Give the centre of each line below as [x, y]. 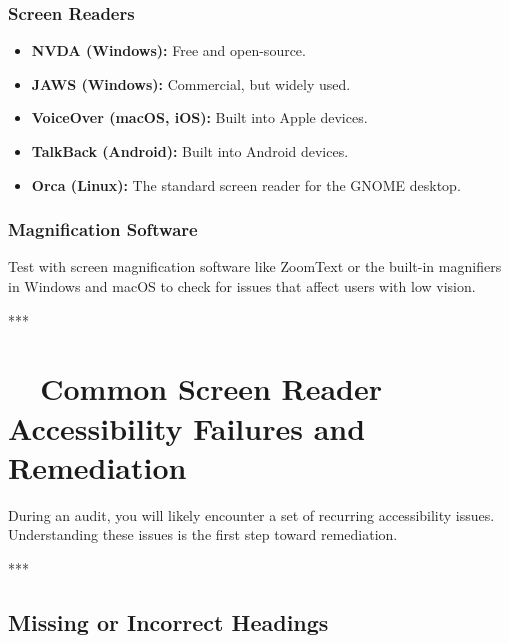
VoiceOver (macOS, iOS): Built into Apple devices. [199, 117]
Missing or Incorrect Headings [168, 621]
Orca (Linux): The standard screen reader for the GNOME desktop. [246, 184]
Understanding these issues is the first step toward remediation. [203, 534]
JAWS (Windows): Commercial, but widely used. [191, 83]
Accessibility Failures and [187, 427]
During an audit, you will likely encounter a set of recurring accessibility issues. [251, 514]
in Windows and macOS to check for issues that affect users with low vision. [242, 286]
